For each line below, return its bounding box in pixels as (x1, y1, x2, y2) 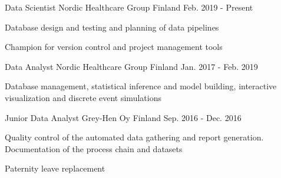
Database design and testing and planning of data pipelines (5, 21, 219, 33)
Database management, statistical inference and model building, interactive (5, 80, 277, 92)
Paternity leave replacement (5, 162, 105, 174)
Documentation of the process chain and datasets (5, 142, 183, 155)
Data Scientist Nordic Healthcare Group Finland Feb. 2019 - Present (5, 1, 253, 13)
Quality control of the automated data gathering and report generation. (5, 131, 264, 143)
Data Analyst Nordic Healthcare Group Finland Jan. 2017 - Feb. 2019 (5, 60, 258, 72)
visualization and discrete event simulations (5, 91, 161, 103)
